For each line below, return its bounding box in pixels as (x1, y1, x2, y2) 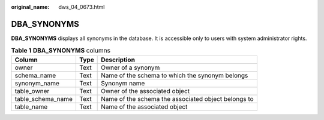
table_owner (14, 87, 50, 95)
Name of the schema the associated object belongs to (101, 94, 254, 103)
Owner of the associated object (101, 87, 190, 95)
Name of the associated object (101, 102, 188, 110)
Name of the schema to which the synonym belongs (101, 71, 248, 79)
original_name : (11, 4, 50, 10)
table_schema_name (14, 94, 73, 103)
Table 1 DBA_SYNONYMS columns (11, 47, 111, 55)
